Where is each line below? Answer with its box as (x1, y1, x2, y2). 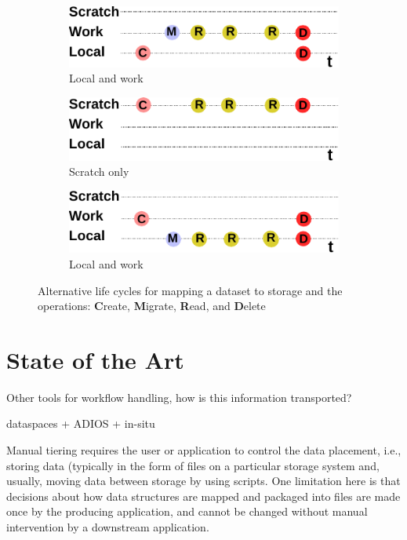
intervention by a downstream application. (6, 518, 209, 535)
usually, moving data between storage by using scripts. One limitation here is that (6, 472, 401, 489)
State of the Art (6, 343, 184, 375)
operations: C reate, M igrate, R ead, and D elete (38, 297, 266, 314)
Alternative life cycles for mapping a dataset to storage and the (38, 282, 343, 298)
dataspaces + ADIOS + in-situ (6, 415, 155, 432)
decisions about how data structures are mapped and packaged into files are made (6, 487, 401, 504)
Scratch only (69, 163, 129, 180)
